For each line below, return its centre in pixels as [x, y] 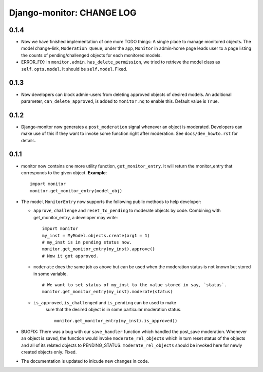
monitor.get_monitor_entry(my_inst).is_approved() [116, 321]
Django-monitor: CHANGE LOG [73, 13]
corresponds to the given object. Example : [64, 172]
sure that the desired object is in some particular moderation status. [113, 310]
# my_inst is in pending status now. [87, 242]
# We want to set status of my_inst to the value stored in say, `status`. [134, 285]
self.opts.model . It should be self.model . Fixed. [74, 69]
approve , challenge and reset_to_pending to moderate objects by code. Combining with [127, 211]
